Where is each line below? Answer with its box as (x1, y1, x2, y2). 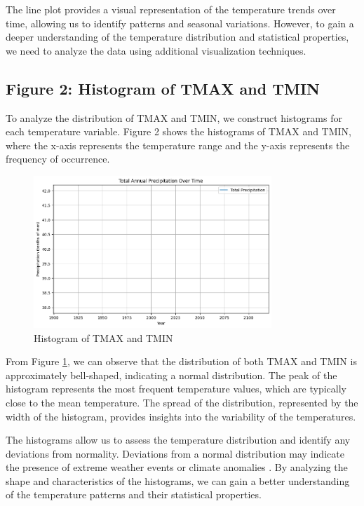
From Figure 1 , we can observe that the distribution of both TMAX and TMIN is (6, 354, 357, 369)
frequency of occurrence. (6, 151, 110, 166)
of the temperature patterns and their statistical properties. (6, 487, 262, 502)
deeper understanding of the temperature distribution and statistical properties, (6, 29, 349, 44)
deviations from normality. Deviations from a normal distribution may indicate (6, 446, 344, 460)
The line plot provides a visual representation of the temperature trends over (6, 2, 336, 16)
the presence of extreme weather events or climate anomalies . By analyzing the (6, 460, 348, 474)
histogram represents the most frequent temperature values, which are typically (6, 381, 346, 396)
